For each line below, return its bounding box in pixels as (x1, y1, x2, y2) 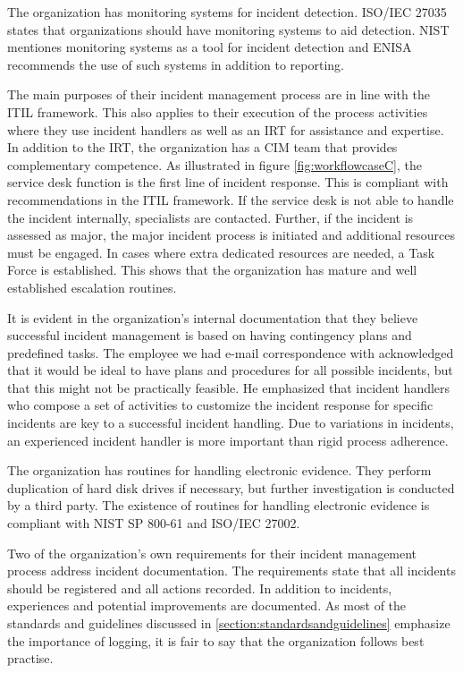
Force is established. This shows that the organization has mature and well (7, 260, 417, 279)
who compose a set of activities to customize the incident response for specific (7, 396, 434, 414)
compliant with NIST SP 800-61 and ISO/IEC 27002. (7, 514, 300, 532)
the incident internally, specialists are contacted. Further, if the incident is (7, 208, 414, 226)
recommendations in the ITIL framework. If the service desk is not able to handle (7, 190, 454, 209)
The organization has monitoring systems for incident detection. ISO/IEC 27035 (7, 3, 447, 21)
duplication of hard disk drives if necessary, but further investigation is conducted (7, 478, 455, 497)
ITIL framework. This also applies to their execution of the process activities (7, 102, 428, 121)
